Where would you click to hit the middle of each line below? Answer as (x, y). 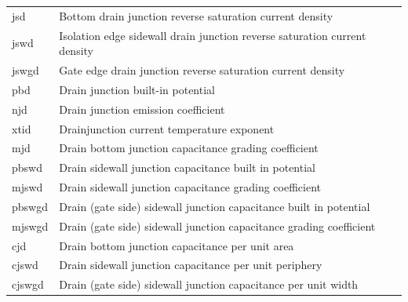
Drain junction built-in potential (137, 89)
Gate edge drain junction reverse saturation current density (202, 70)
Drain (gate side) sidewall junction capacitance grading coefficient (217, 226)
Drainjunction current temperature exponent (167, 128)
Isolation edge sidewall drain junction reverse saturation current (213, 35)
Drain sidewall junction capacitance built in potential (187, 167)
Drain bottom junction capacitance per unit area (177, 245)
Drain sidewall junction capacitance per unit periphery (191, 265)
